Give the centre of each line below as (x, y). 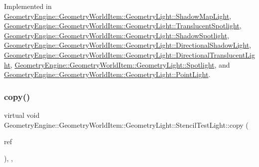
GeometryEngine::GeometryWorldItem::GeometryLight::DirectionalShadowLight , (128, 45)
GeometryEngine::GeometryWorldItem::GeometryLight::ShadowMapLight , (118, 16)
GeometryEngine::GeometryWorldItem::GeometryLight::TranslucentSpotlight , (123, 26)
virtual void (22, 115)
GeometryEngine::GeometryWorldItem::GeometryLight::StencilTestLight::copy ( (126, 125)
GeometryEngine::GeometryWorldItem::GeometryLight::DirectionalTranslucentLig (129, 54)
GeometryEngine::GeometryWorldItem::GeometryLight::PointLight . (107, 74)
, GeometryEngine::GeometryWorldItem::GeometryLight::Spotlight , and (120, 64)
